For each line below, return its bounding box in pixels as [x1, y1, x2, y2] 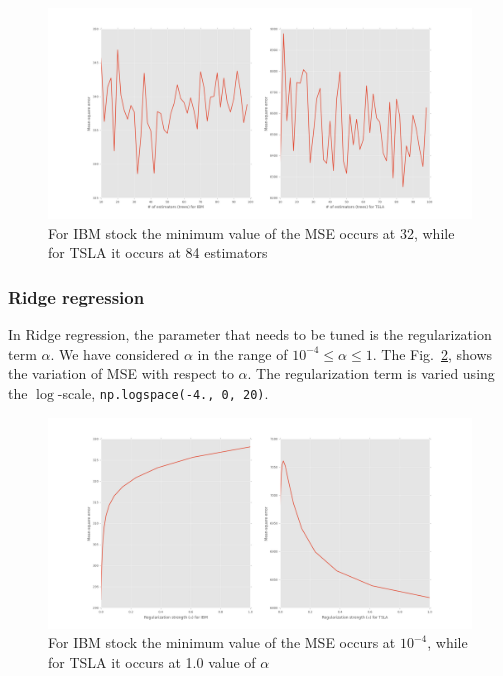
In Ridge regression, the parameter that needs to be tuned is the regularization [8, 324, 492, 345]
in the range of [197, 343, 288, 364]
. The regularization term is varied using [247, 363, 495, 384]
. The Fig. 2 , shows [372, 343, 493, 364]
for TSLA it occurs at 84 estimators [48, 242, 268, 263]
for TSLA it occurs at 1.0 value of [48, 651, 256, 672]
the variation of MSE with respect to [8, 363, 234, 384]
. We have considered [50, 343, 180, 364]
